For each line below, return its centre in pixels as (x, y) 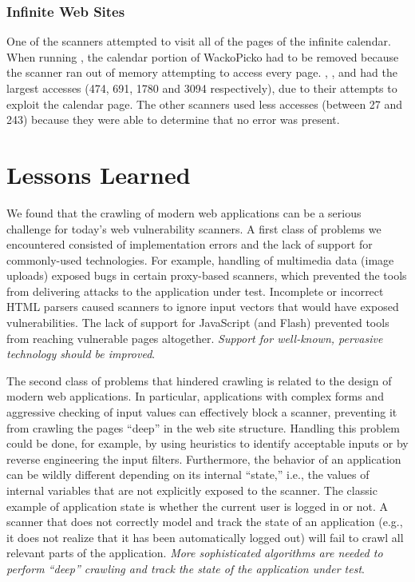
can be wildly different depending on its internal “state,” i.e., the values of (188, 474)
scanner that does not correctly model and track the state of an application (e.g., (205, 522)
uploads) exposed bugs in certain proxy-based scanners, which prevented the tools (207, 275)
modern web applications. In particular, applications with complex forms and (195, 396)
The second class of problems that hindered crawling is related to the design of (199, 380)
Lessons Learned (99, 174)
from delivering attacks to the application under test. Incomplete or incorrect (195, 291)
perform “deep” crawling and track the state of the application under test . (186, 568)
